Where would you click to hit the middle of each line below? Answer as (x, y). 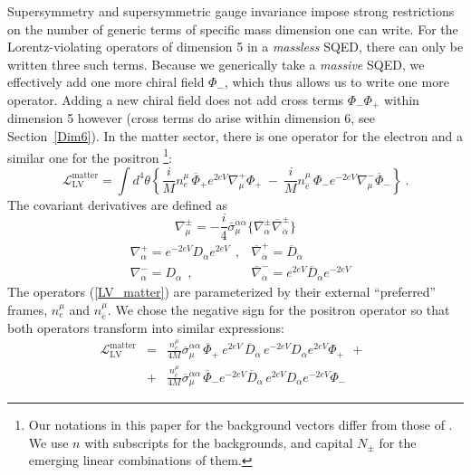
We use (48, 442)
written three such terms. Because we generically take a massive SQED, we (216, 64)
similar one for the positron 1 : (90, 156)
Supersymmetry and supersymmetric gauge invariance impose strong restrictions (231, 11)
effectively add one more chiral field (106, 82)
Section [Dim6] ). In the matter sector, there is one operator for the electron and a (235, 136)
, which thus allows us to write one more (336, 82)
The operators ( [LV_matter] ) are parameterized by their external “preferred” (222, 292)
